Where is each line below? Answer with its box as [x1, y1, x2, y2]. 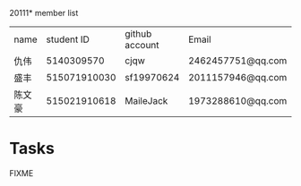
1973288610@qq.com [187, 95, 288, 106]
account [125, 39, 159, 51]
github [125, 28, 152, 39]
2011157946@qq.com [187, 72, 288, 83]
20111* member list [9, 8, 79, 18]
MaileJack [125, 95, 168, 106]
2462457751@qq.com [187, 55, 288, 66]
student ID [46, 33, 90, 46]
